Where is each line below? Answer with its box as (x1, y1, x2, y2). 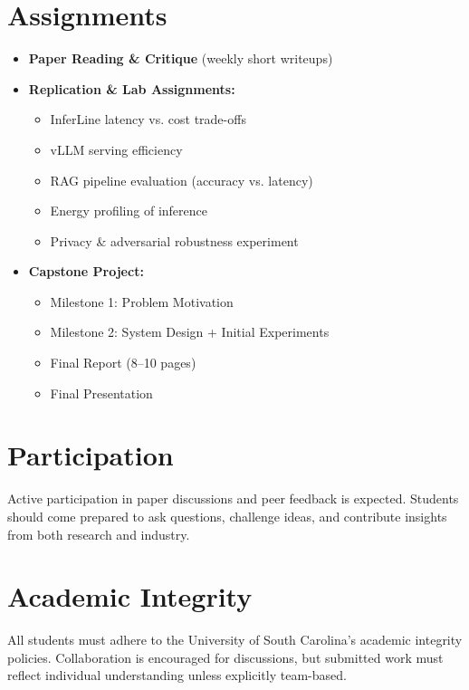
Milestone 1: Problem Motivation (50, 292, 234, 311)
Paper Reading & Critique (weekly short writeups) (28, 49, 333, 68)
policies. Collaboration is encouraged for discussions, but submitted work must (7, 647, 444, 666)
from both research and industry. (7, 524, 190, 543)
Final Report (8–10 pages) (50, 353, 196, 372)
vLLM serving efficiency (50, 139, 183, 158)
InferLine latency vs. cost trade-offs (50, 110, 246, 129)
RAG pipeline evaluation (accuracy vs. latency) (50, 170, 313, 189)
